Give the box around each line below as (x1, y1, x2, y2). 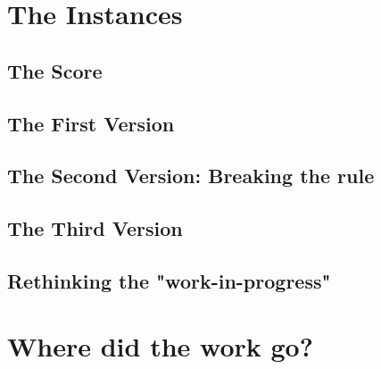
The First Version (7, 109, 175, 137)
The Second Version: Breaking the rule (7, 162, 375, 189)
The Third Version (7, 214, 183, 242)
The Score (7, 56, 103, 84)
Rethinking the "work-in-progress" (7, 266, 331, 294)
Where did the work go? (7, 328, 313, 365)
